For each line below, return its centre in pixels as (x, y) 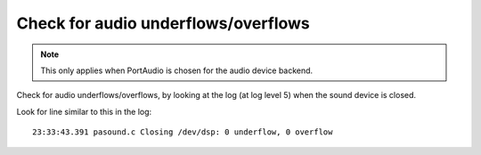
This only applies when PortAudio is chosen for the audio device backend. (177, 70)
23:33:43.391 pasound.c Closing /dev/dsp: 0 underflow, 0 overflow (183, 132)
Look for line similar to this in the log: (84, 111)
